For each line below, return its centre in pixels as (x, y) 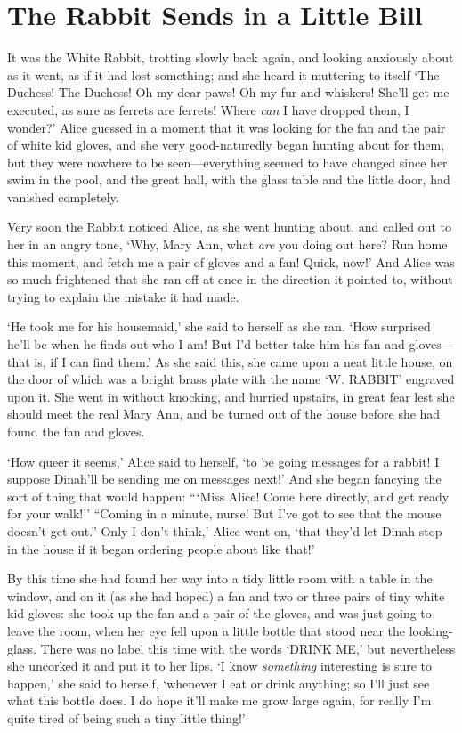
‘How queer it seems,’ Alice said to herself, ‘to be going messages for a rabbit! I (223, 461)
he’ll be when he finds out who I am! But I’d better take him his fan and (206, 344)
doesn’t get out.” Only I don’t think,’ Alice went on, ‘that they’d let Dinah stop (225, 530)
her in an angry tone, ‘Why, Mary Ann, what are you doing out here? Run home (227, 244)
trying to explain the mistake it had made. (123, 296)
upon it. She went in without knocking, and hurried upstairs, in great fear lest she (231, 396)
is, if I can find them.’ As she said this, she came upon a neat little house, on (243, 361)
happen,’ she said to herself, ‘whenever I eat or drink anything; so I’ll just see (219, 683)
